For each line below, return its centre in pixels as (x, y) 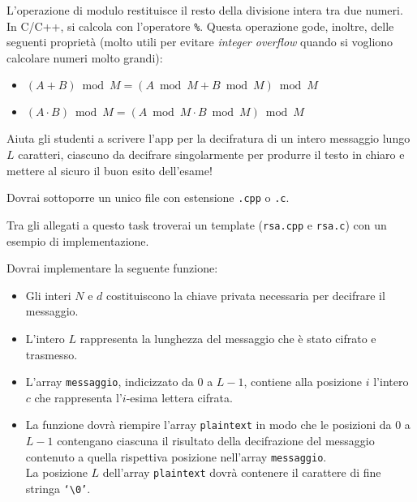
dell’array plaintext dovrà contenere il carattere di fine (242, 472)
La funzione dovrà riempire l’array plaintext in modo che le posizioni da (208, 425)
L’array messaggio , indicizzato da (110, 382)
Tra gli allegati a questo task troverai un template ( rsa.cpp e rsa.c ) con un (197, 224)
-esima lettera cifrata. (179, 397)
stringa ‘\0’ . (58, 488)
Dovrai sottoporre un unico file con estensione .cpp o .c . (148, 197)
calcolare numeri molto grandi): (85, 57)
